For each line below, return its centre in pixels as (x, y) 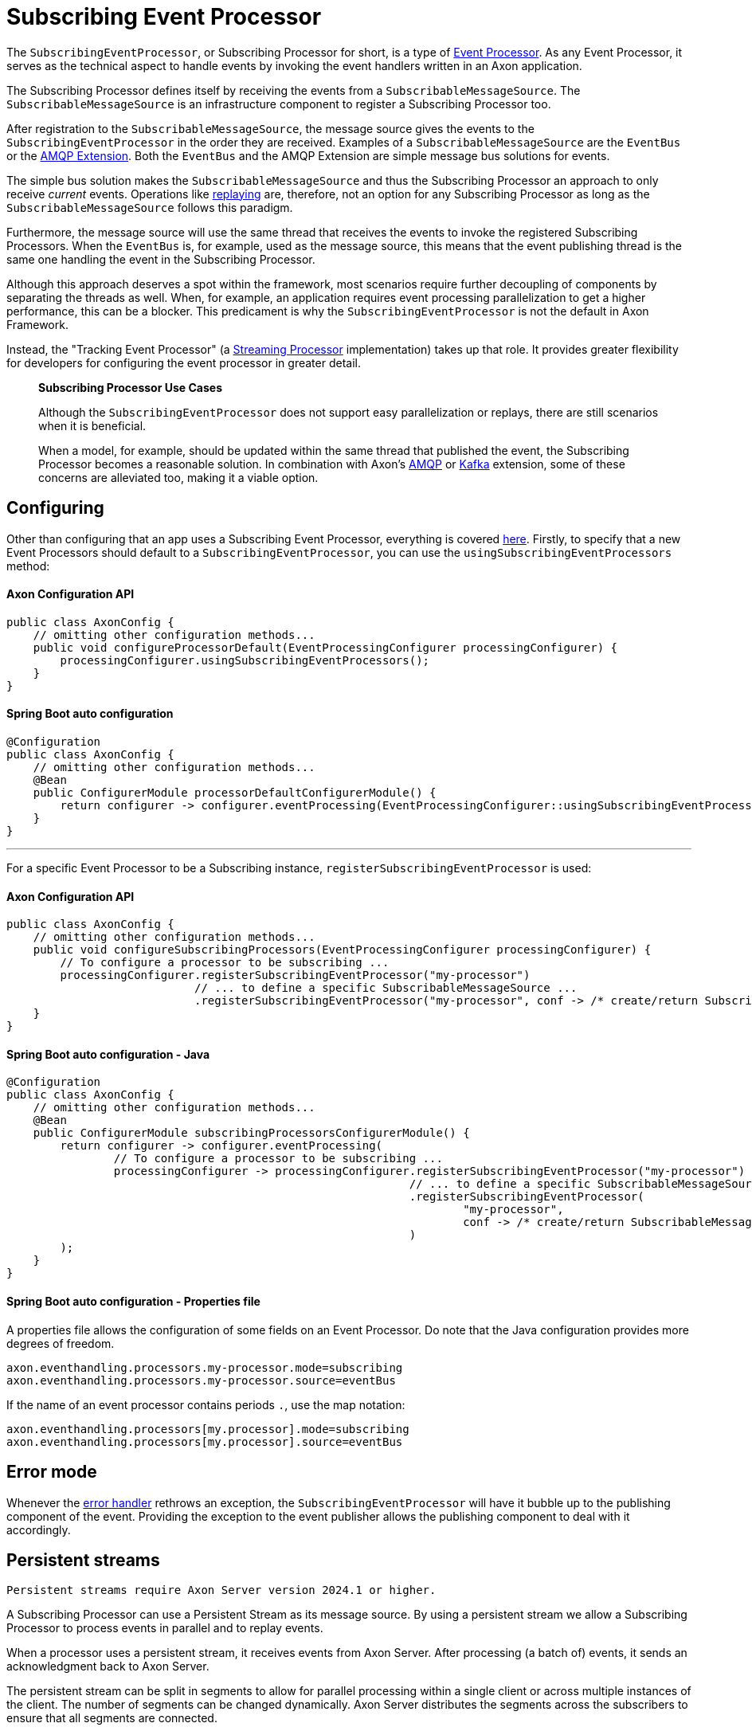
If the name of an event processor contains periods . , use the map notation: (206, 1404)
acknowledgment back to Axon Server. (108, 1666)
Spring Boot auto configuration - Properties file (133, 1302)
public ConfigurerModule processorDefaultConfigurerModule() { (235, 793)
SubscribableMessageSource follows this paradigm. (150, 207)
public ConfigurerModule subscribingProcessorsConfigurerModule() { (251, 1133)
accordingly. (39, 1529)
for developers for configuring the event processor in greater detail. (184, 362)
